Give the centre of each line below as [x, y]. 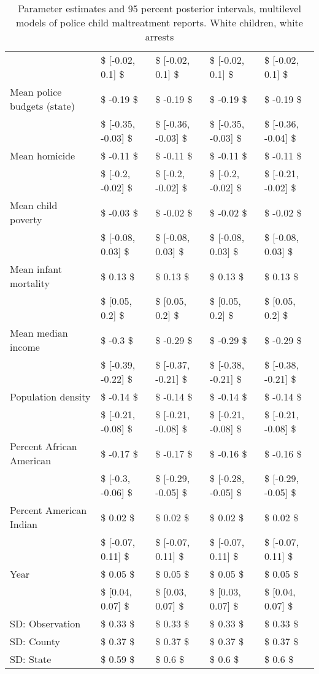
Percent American [48, 510]
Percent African [44, 446]
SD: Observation [45, 623]
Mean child [34, 205]
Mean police [36, 92]
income [25, 347]
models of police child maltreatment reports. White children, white [159, 22]
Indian [24, 524]
